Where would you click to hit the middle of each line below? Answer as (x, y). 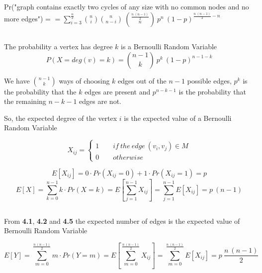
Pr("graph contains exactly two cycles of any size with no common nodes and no (127, 6)
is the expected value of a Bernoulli (178, 118)
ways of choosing (84, 80)
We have (17, 80)
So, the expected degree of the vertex (61, 118)
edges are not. (100, 101)
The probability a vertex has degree (58, 46)
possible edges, (209, 80)
